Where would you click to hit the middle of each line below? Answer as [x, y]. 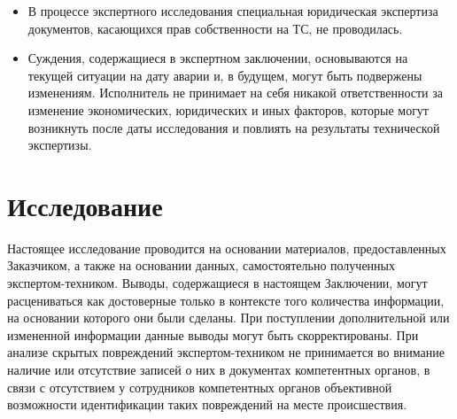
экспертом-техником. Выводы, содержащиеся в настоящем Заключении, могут [217, 283]
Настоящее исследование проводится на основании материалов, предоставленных [227, 248]
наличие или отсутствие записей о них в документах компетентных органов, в [219, 370]
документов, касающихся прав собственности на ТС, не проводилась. [215, 28]
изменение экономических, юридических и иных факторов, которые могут [228, 109]
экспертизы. [60, 145]
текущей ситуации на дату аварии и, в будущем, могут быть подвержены [225, 75]
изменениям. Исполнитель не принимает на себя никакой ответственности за [235, 93]
